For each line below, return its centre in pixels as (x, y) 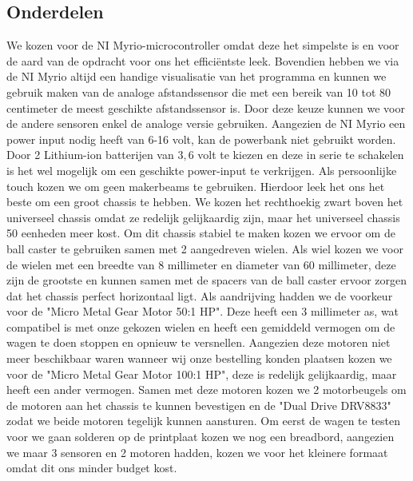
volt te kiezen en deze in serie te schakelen (301, 155)
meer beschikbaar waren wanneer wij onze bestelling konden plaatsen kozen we (199, 358)
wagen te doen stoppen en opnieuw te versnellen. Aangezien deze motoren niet (199, 342)
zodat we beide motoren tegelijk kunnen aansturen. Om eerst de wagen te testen (204, 421)
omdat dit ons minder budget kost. (92, 468)
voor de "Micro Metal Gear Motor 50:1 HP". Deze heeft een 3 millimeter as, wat (203, 311)
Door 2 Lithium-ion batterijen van (90, 155)
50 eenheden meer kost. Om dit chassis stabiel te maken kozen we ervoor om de (201, 233)
